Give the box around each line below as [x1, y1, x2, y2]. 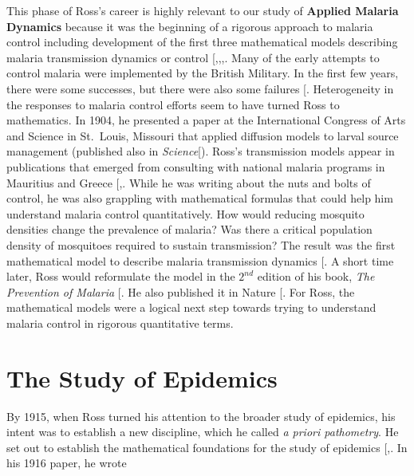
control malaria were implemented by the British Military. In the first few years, [6, 65, 399, 81]
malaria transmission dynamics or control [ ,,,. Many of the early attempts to [6, 49, 380, 65]
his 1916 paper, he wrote [6, 454, 127, 471]
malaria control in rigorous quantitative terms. [6, 314, 234, 331]
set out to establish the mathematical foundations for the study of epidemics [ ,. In [6, 439, 408, 455]
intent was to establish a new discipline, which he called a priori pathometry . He [6, 423, 399, 440]
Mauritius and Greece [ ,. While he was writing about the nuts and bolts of [6, 174, 371, 191]
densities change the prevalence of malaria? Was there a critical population [6, 221, 373, 238]
